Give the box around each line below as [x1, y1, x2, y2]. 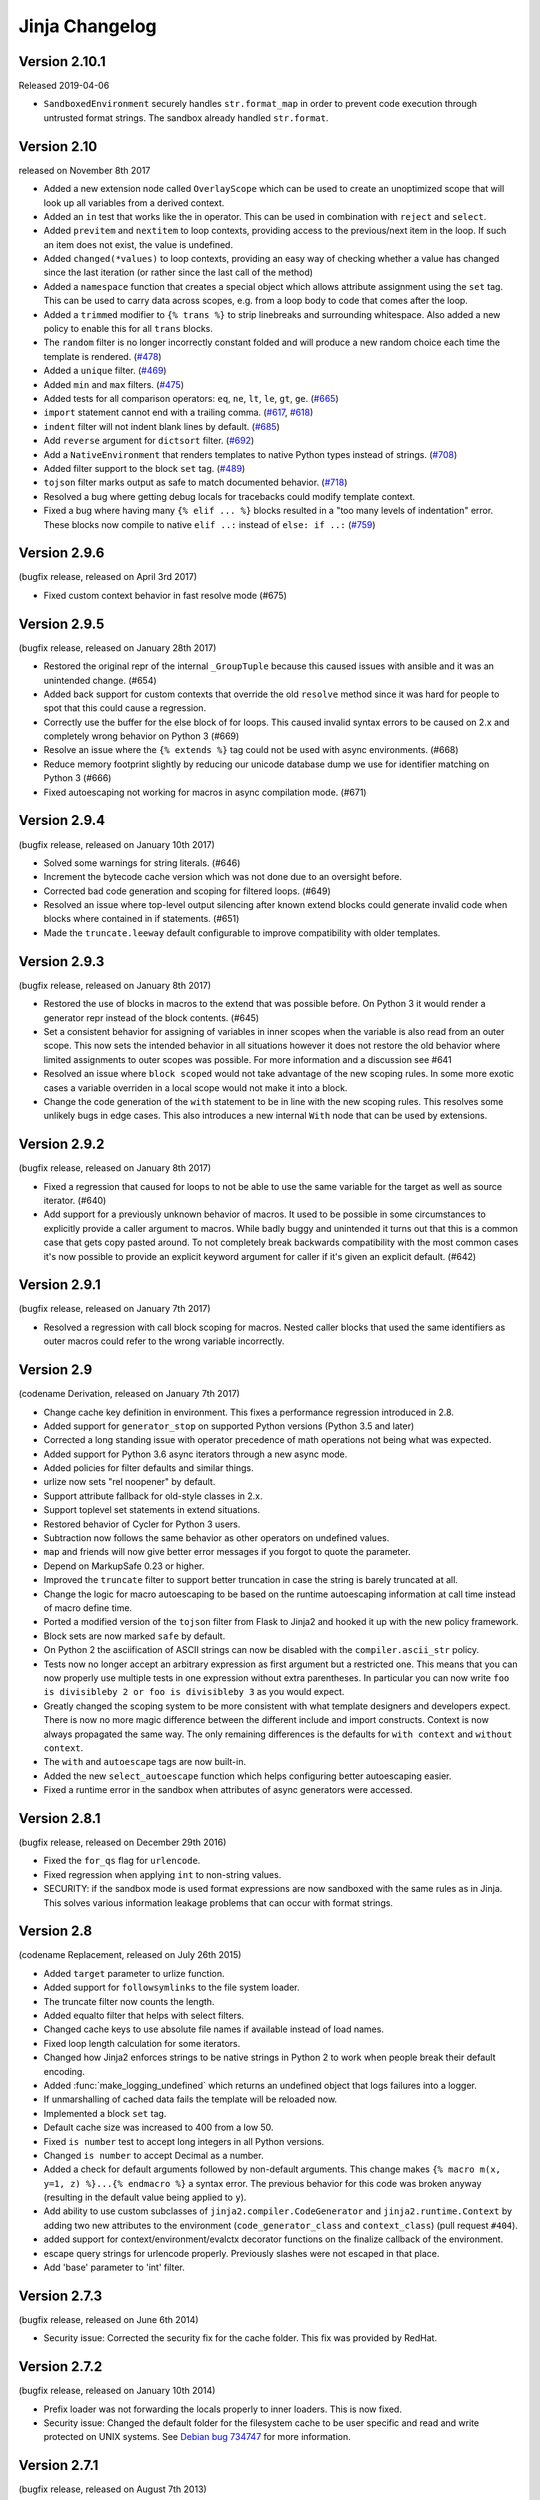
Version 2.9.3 [18, 953, 105, 970]
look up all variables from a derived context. [43, 196, 225, 209]
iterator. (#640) [43, 1194, 107, 1206]
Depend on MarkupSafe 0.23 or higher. [43, 1560, 205, 1572]
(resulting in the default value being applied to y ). [43, 2191, 247, 2204]
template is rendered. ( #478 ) [43, 350, 162, 362]
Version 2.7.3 [18, 2287, 103, 2304]
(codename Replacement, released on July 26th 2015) [18, 1949, 242, 1961]
